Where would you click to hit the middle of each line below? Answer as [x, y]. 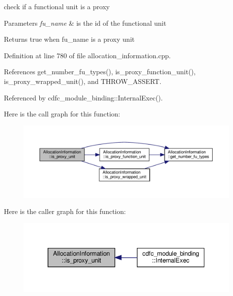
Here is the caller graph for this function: [65, 211]
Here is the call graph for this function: [62, 114]
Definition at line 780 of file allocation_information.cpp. [87, 55]
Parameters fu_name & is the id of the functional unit [85, 23]
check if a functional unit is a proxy [57, 6]
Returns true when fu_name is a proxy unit [69, 39]
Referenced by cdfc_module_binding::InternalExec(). [83, 97]
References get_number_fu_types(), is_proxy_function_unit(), [100, 72]
